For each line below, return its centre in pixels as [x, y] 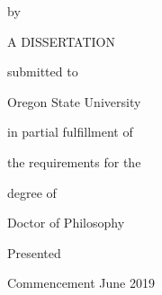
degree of [32, 192]
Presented [34, 252]
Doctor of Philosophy [66, 223]
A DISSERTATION [61, 41]
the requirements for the [74, 161]
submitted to [43, 72]
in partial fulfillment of [70, 132]
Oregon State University [74, 101]
